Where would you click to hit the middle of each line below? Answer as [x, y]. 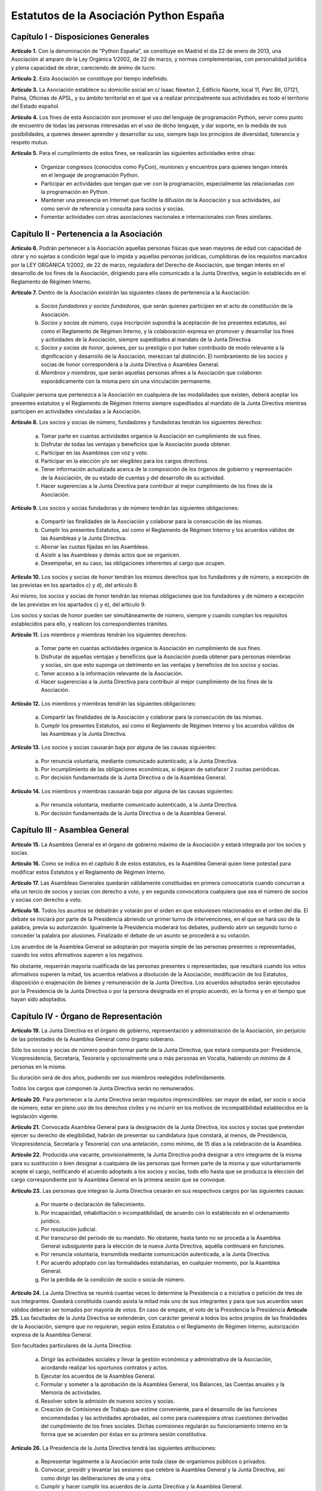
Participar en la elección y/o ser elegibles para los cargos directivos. [125, 461]
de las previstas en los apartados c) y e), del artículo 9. [78, 604]
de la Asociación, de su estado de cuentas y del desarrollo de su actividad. [133, 478]
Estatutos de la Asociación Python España [118, 16]
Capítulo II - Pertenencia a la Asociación [87, 233]
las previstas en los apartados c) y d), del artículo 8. [75, 585]
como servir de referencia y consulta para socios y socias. [113, 208]
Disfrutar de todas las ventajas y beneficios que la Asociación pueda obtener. [136, 444]
